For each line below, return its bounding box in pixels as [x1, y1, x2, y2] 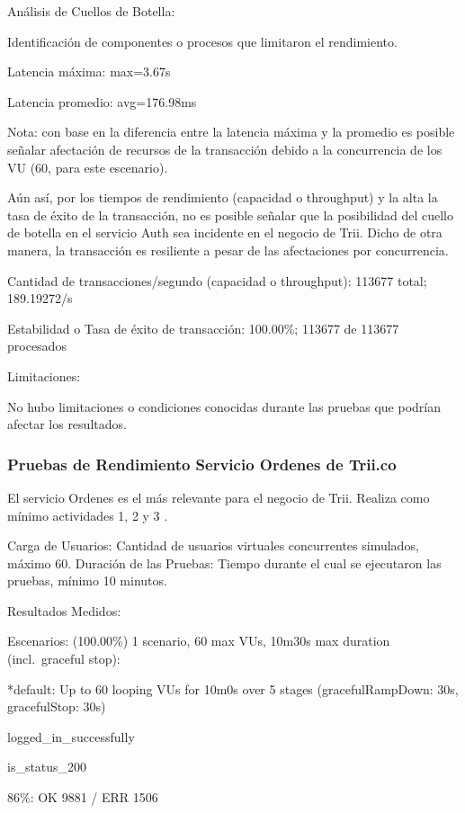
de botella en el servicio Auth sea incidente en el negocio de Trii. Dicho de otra [7, 223, 443, 242]
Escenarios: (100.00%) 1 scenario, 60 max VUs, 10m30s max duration [7, 631, 390, 650]
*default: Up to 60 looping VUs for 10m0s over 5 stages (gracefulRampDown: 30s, [7, 679, 459, 698]
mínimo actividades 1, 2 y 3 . [7, 505, 168, 524]
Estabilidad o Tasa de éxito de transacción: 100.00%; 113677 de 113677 [7, 318, 399, 337]
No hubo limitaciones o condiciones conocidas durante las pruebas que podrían [7, 397, 441, 415]
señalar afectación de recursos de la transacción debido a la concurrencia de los [7, 139, 443, 158]
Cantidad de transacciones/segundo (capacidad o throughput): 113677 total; [7, 271, 427, 290]
